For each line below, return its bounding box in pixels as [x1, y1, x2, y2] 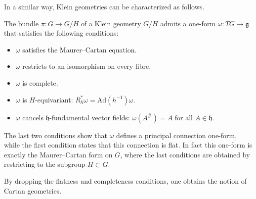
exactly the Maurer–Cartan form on [4, 149, 113, 159]
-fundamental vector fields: [49, 112, 130, 122]
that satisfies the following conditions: [4, 28, 119, 38]
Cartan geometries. [4, 185, 62, 196]
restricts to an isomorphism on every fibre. [22, 61, 151, 71]
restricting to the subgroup [4, 159, 85, 169]
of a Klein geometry [81, 18, 141, 28]
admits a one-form [160, 18, 216, 28]
